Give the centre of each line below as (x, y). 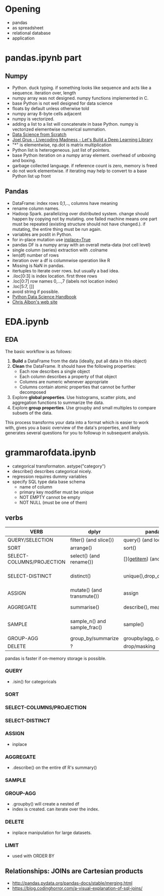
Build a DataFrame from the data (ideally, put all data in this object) (79, 361)
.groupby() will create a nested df (46, 804)
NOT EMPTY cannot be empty (50, 497)
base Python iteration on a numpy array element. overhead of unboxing (84, 155)
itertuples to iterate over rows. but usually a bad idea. (66, 270)
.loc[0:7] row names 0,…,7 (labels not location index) (65, 281)
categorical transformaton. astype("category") (59, 466)
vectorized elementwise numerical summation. (59, 129)
